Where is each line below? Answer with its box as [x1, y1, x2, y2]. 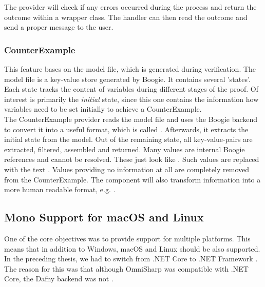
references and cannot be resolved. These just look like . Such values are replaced [4, 154, 259, 165]
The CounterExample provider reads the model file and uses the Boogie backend [4, 113, 258, 124]
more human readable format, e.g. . [4, 184, 116, 195]
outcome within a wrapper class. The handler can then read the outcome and [4, 11, 248, 22]
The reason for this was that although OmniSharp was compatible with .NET [4, 263, 249, 274]
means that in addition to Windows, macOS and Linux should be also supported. [4, 243, 260, 254]
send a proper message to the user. [4, 22, 113, 32]
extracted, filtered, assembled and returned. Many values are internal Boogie [4, 143, 245, 154]
